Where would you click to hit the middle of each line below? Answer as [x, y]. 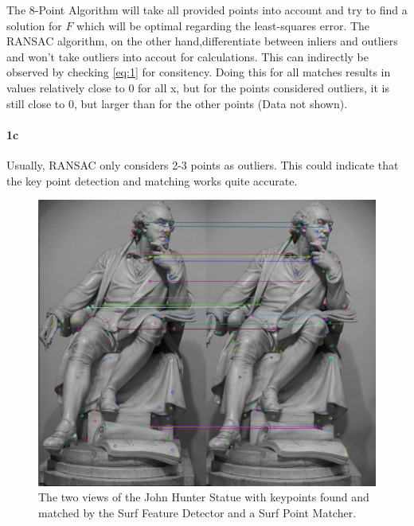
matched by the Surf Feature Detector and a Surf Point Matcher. [197, 512]
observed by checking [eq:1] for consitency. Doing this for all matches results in [199, 72]
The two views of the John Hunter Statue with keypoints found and [204, 497]
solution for [34, 25]
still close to [36, 103]
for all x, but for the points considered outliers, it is [264, 87]
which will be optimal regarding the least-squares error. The [223, 25]
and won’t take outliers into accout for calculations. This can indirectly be [187, 56]
